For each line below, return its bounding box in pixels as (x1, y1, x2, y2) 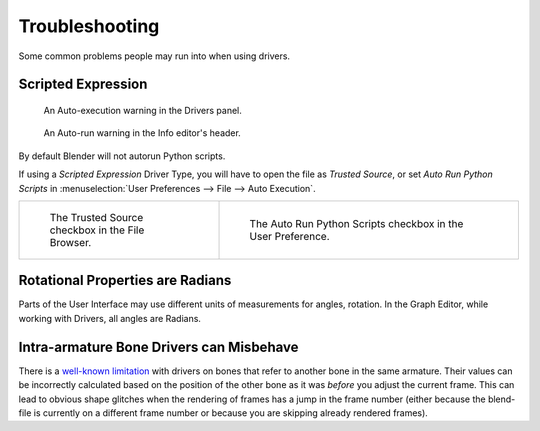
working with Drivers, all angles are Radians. (18, 312, 202, 324)
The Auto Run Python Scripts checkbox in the (249, 216, 464, 230)
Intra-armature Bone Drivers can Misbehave (18, 338, 299, 355)
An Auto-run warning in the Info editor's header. (43, 127, 242, 139)
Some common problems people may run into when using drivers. (18, 50, 290, 62)
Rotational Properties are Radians (18, 272, 232, 289)
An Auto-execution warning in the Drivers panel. (43, 104, 242, 116)
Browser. (49, 235, 92, 249)
